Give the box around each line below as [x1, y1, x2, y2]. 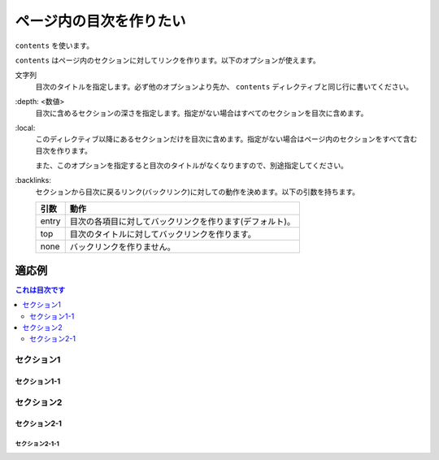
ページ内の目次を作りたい [15, 12, 186, 30]
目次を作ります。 [35, 145, 93, 155]
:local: [15, 123, 36, 132]
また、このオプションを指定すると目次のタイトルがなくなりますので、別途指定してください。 [35, 161, 349, 171]
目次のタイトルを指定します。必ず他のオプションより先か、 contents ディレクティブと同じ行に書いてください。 [35, 81, 414, 91]
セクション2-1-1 [15, 440, 60, 449]
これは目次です [15, 284, 65, 294]
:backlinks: [15, 176, 52, 185]
